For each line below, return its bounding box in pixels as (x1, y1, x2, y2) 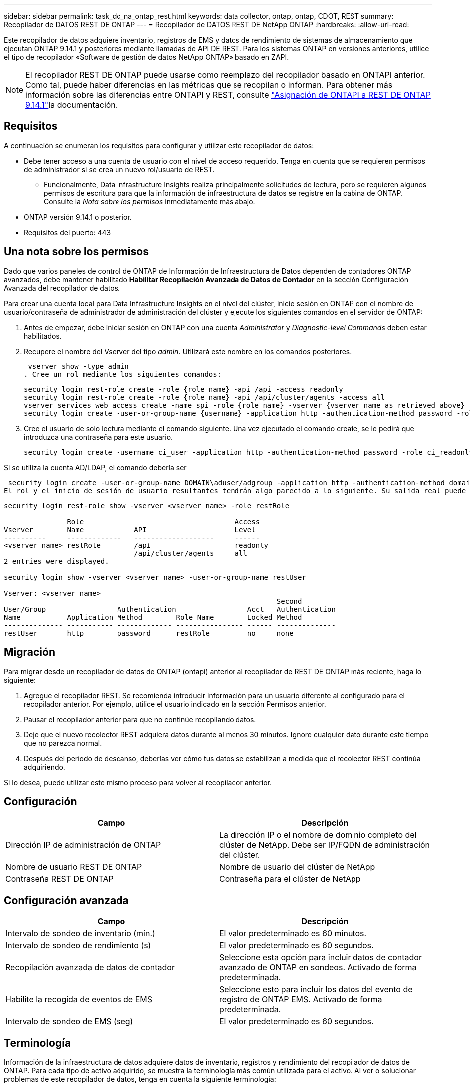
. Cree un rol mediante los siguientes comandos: (24, 370, 222, 378)
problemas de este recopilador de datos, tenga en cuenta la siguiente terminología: (4, 1075, 276, 1084)
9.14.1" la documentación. (25, 100, 118, 110)
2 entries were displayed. (4, 557, 109, 565)
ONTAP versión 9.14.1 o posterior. (24, 212, 132, 221)
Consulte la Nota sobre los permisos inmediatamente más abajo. (44, 197, 255, 206)
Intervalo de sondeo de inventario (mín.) (5, 928, 155, 939)
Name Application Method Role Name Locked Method (4, 613, 302, 621)
